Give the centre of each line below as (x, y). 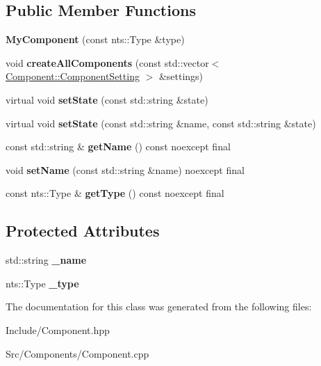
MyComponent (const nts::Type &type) (95, 39)
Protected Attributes (83, 231)
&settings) (181, 76)
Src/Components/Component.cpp (77, 353)
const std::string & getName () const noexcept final (118, 146)
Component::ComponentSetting (73, 76)
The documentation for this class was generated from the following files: (159, 307)
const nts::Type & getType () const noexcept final (115, 193)
